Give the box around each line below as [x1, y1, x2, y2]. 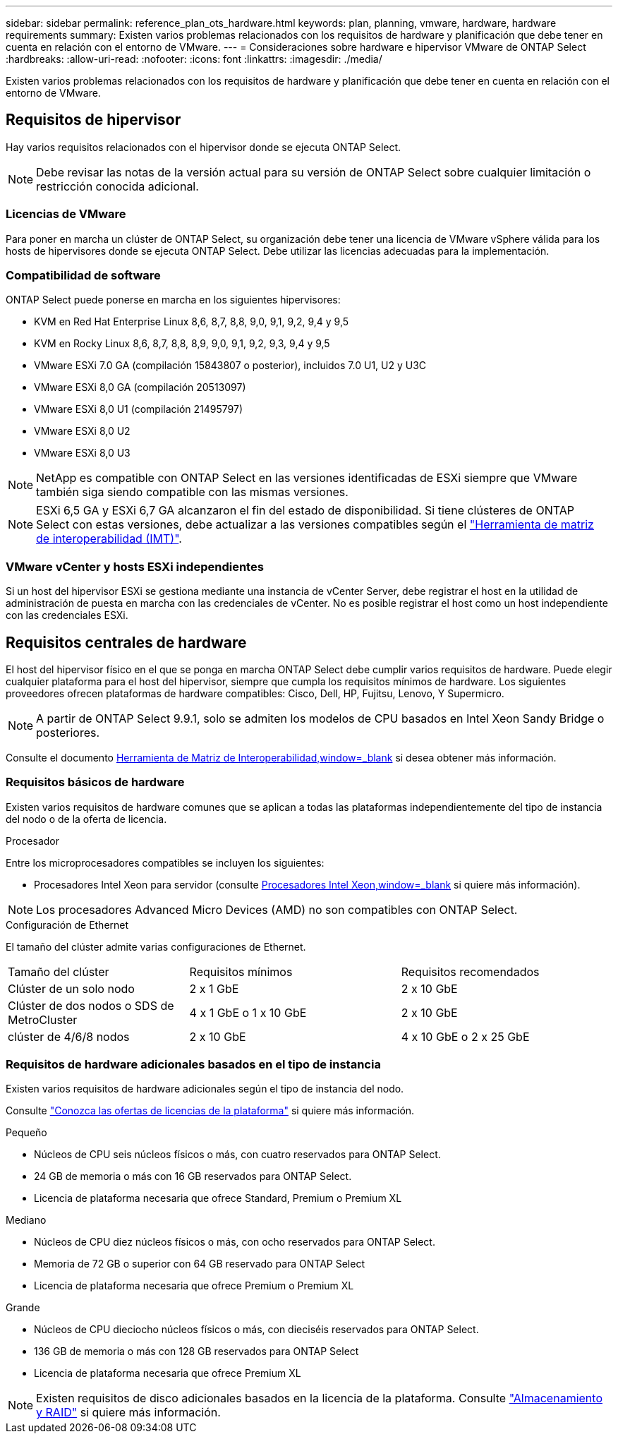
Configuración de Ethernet [6, 918, 129, 931]
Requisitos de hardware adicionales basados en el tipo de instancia [6, 1057, 381, 1072]
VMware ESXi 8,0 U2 [34, 425, 131, 438]
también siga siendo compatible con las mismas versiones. [36, 485, 349, 500]
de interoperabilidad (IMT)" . [36, 531, 182, 546]
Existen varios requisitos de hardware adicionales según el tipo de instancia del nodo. [6, 1083, 404, 1095]
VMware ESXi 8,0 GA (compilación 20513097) [34, 381, 246, 394]
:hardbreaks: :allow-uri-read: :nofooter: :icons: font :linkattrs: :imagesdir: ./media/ [6, 53, 382, 65]
